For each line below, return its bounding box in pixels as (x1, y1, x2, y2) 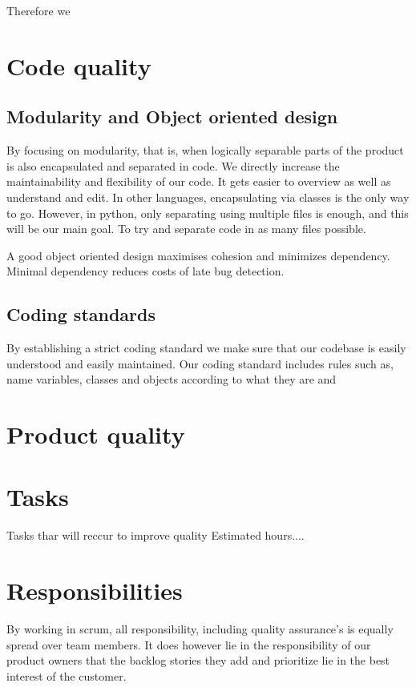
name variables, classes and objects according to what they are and (6, 371, 337, 388)
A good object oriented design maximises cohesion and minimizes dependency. (6, 247, 390, 263)
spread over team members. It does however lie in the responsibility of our (6, 636, 371, 653)
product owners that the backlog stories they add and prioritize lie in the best (6, 652, 390, 669)
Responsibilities (6, 574, 183, 607)
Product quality (6, 418, 185, 451)
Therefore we (6, 2, 71, 18)
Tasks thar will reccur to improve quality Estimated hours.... (6, 527, 305, 544)
